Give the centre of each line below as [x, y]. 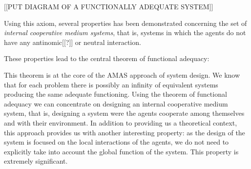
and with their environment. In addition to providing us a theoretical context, [121, 122]
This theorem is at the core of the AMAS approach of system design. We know [122, 74]
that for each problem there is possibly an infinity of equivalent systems [111, 84]
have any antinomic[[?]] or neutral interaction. [73, 42]
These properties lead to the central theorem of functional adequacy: [107, 58]
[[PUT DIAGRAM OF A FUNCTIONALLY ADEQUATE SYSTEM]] [109, 6]
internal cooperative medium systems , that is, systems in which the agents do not [125, 32]
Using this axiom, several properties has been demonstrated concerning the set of [125, 23]
